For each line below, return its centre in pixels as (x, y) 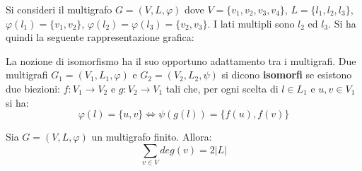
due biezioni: (33, 88)
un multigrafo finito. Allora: (152, 137)
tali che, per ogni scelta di (222, 88)
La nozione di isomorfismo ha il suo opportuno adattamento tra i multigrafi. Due (181, 60)
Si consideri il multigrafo (59, 9)
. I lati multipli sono (251, 23)
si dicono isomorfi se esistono (287, 75)
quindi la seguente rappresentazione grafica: (100, 37)
